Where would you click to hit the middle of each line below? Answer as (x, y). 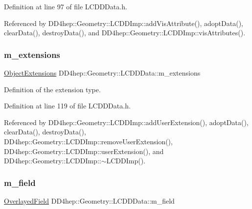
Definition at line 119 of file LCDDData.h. (67, 106)
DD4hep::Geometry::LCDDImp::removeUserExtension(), (88, 141)
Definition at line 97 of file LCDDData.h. (66, 6)
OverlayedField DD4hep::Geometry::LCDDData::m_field (89, 200)
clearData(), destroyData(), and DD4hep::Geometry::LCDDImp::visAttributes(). (125, 33)
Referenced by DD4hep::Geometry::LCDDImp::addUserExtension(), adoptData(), (126, 122)
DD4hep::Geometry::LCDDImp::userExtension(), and (84, 151)
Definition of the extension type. (52, 89)
